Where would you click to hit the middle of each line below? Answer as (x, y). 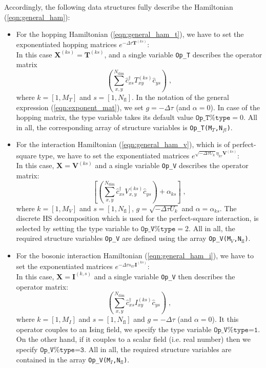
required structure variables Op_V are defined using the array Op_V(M (124, 238)
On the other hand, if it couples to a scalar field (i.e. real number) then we (134, 339)
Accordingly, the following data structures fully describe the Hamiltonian (119, 7)
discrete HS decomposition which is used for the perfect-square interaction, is (137, 218)
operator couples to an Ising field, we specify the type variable (114, 329)
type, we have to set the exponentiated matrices (114, 155)
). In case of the (235, 107)
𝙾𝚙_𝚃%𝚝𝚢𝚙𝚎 (213, 118)
